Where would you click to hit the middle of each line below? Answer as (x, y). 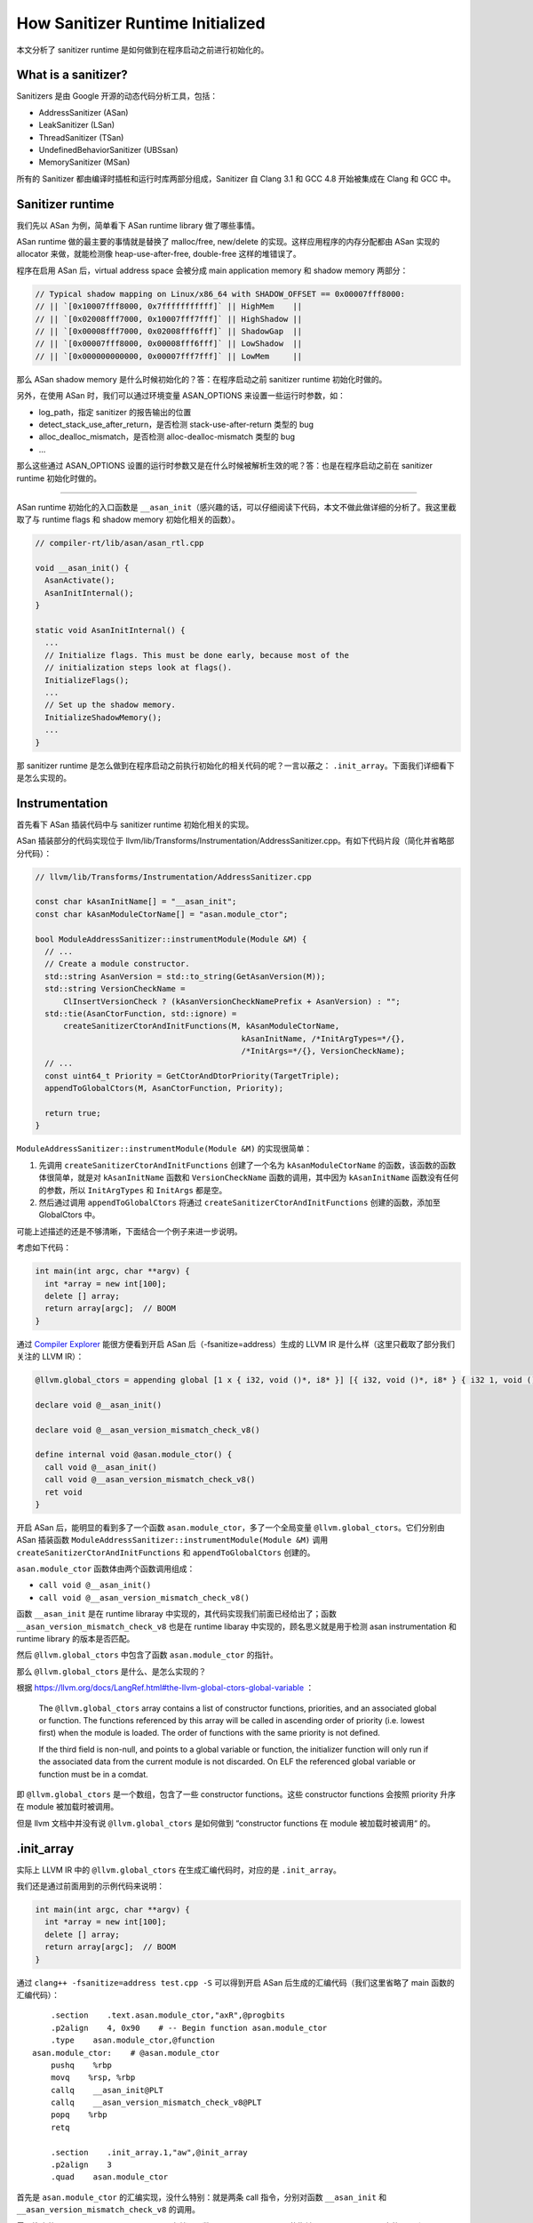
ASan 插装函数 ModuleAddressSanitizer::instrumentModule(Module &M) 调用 (172, 1540)
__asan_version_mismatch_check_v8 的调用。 (108, 2210)
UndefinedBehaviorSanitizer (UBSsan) (108, 150)
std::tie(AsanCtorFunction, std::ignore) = (141, 1013)
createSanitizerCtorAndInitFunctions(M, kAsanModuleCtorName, (202, 1026)
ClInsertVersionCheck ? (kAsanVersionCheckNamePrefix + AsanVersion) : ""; (232, 1001)
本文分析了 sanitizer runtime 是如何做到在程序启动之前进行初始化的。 (143, 50)
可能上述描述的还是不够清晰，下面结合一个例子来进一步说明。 (129, 1231)
